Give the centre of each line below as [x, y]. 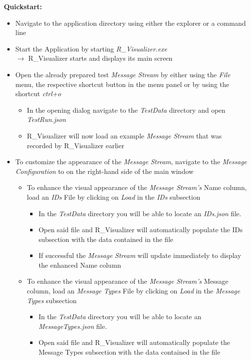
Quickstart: [23, 6]
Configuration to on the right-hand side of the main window [104, 171]
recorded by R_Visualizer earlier [75, 145]
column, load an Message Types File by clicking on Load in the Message [134, 291]
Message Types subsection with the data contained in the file [129, 352]
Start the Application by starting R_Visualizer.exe [91, 48]
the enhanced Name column [80, 265]
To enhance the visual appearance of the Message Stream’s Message [128, 281]
